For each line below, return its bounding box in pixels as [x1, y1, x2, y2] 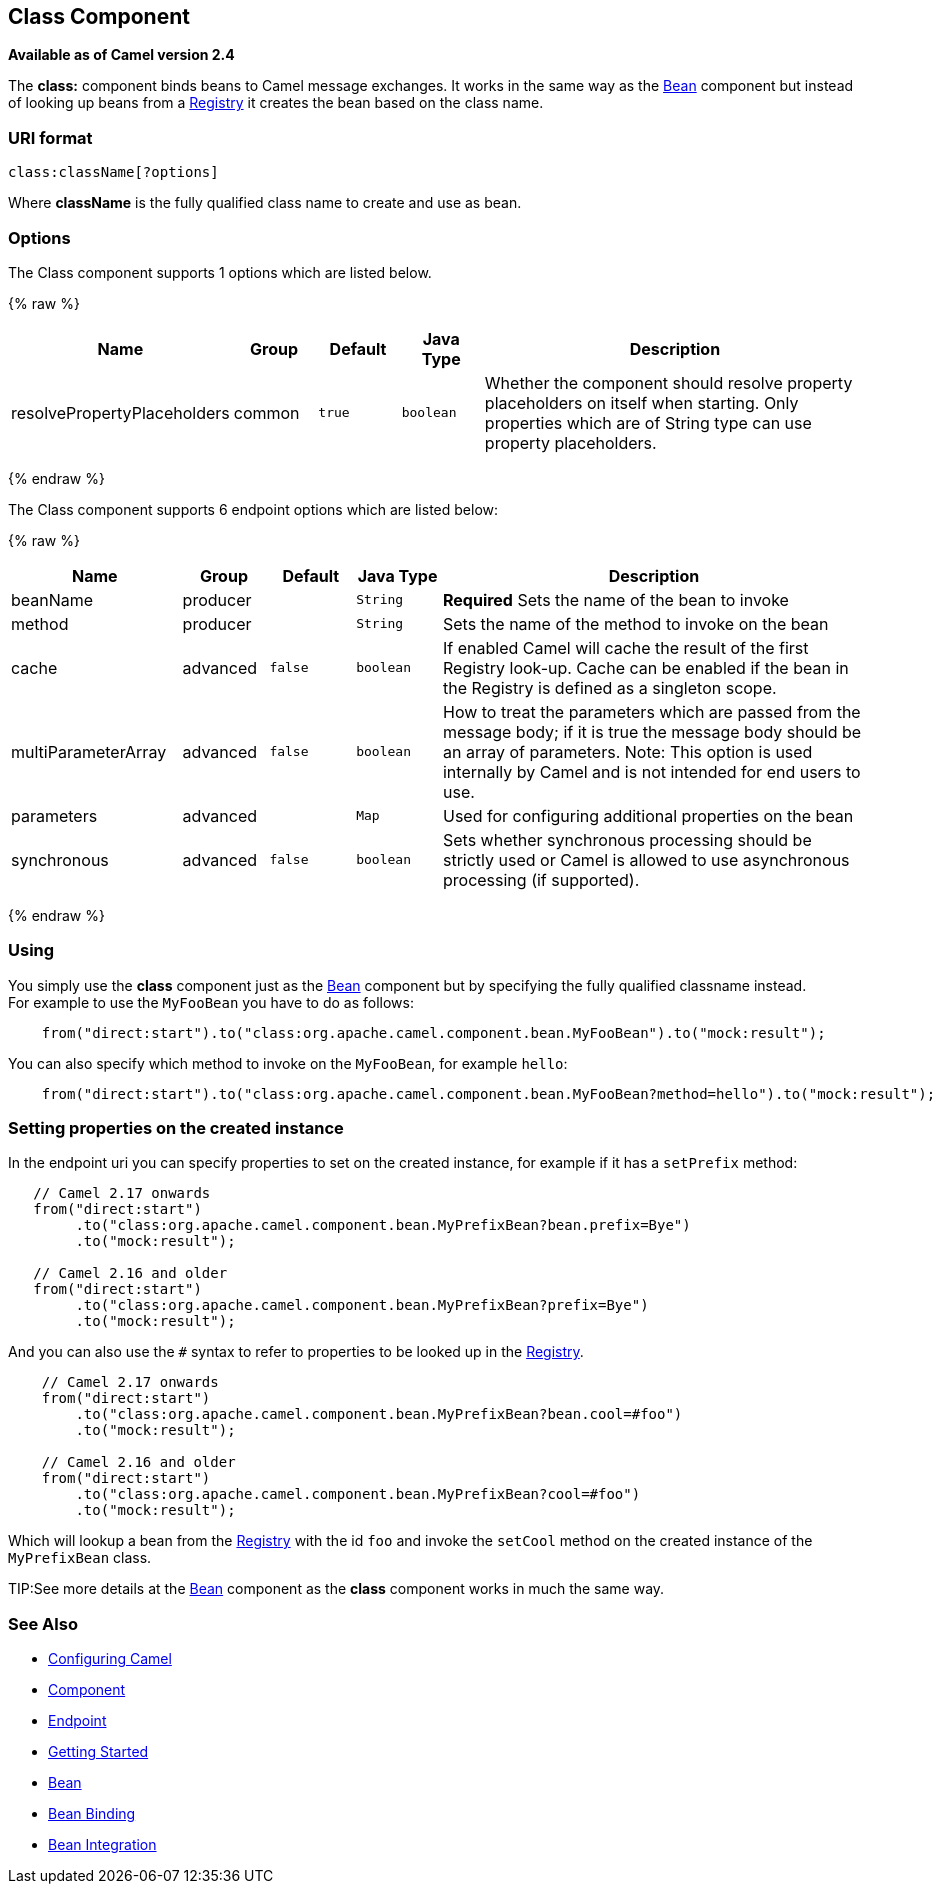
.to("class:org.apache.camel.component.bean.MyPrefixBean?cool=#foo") [75, 1486, 641, 1503]
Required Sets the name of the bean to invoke [442, 589, 789, 610]
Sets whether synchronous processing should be [442, 829, 812, 850]
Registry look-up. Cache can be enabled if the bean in [442, 657, 849, 678]
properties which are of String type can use [484, 412, 812, 433]
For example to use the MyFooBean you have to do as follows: [8, 993, 414, 1011]
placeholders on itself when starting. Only [484, 392, 799, 413]
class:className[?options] [8, 164, 219, 181]
